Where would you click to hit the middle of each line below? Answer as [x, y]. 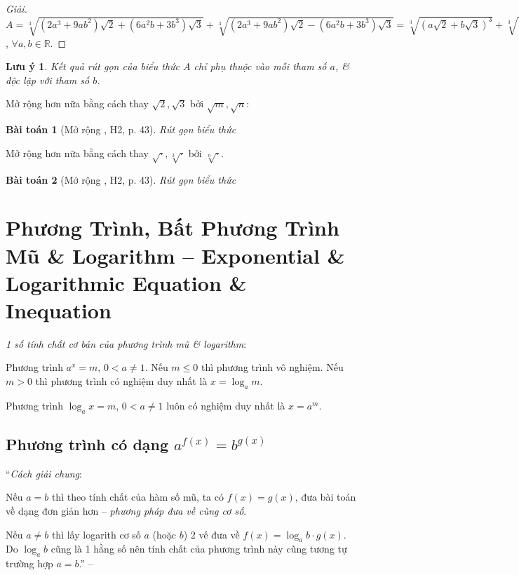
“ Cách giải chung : [44, 473]
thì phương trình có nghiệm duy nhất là [121, 381]
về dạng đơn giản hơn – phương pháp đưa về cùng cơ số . [126, 510]
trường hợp [29, 563]
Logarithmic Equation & [126, 282]
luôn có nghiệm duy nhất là [226, 405]
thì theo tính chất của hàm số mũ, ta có [137, 497]
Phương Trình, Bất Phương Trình [173, 228]
